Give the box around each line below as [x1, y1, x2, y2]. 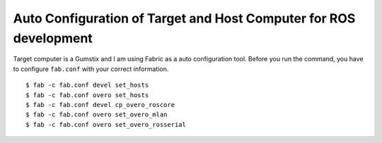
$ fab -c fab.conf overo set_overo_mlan [25, 111, 168, 119]
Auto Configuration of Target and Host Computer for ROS [13, 11, 356, 26]
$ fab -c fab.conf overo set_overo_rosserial [25, 120, 187, 128]
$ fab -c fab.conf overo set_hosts [25, 91, 149, 99]
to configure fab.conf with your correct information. [13, 64, 169, 73]
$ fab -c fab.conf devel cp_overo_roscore [25, 101, 175, 108]
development [13, 30, 93, 46]
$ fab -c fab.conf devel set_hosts [25, 81, 149, 89]
